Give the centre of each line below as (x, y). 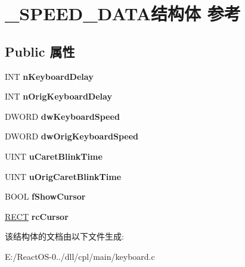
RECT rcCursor (37, 216)
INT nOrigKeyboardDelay (58, 96)
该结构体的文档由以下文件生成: (64, 236)
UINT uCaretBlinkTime (54, 156)
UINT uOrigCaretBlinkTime (63, 176)
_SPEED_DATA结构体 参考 (123, 13)
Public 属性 (40, 51)
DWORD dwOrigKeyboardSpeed (72, 136)
